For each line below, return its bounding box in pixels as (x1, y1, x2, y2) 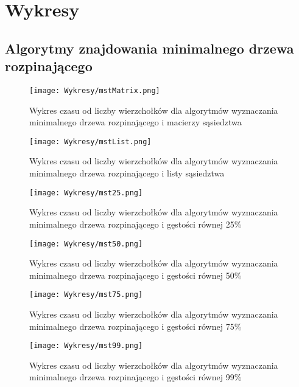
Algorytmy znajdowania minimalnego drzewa (5, 38, 294, 57)
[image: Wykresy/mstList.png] (29, 137, 152, 146)
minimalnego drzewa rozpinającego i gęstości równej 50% (29, 268, 242, 281)
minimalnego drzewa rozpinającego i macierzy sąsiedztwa (29, 116, 242, 128)
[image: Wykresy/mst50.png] (29, 239, 143, 248)
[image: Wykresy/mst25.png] (29, 188, 143, 197)
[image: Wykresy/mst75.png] (29, 290, 143, 299)
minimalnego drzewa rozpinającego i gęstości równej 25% (29, 217, 242, 230)
